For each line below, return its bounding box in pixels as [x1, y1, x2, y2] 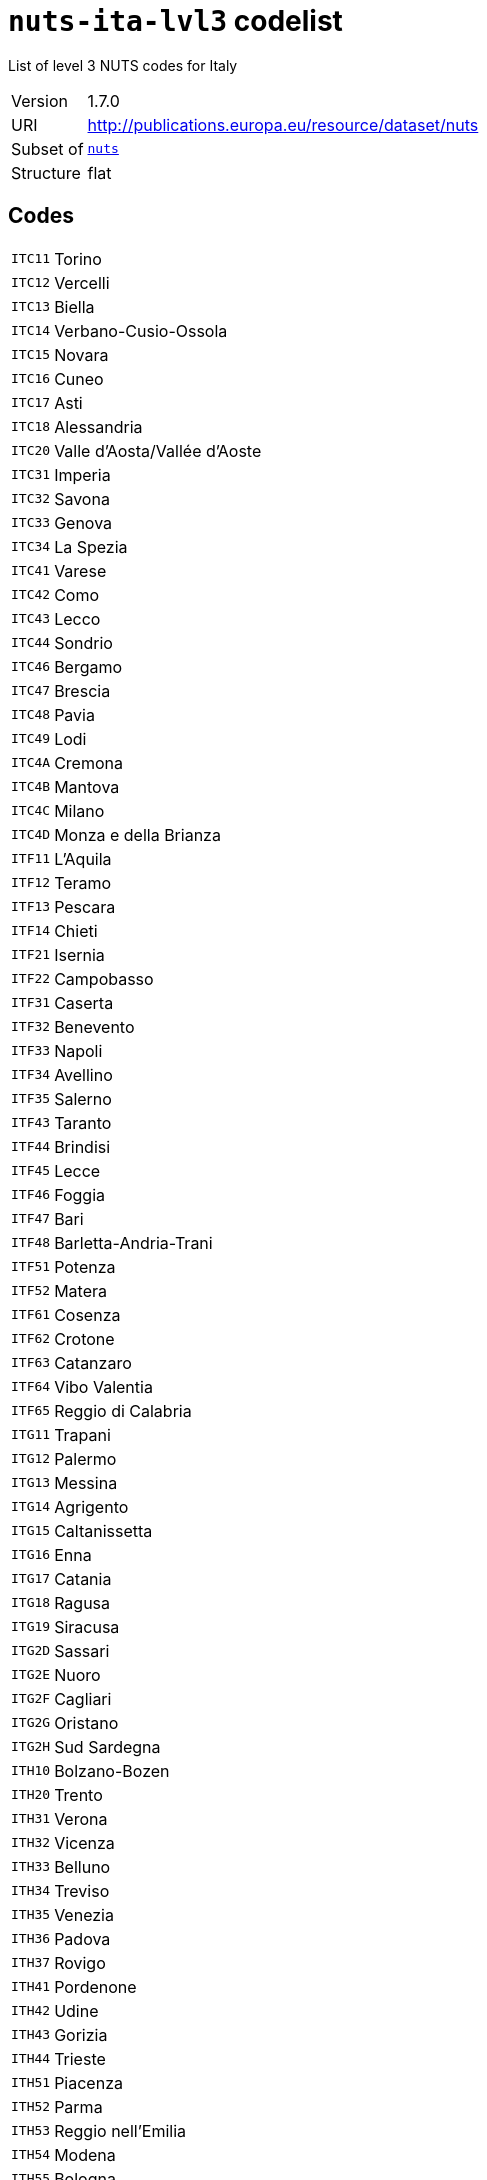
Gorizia [54, 2024, 108, 2045]
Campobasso [54, 968, 154, 989]
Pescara [54, 896, 116, 917]
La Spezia [54, 536, 128, 557]
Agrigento [54, 1496, 129, 1517]
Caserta [54, 992, 114, 1013]
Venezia [54, 1904, 114, 1925]
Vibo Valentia [54, 1376, 153, 1397]
